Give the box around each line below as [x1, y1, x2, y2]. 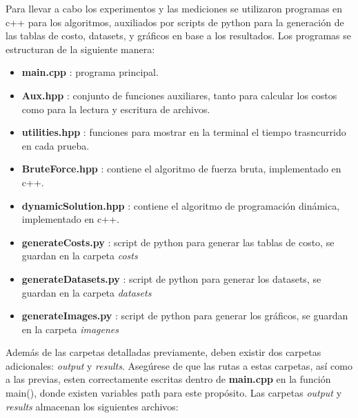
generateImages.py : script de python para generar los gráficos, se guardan [21, 308, 348, 323]
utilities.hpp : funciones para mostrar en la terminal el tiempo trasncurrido [21, 125, 346, 139]
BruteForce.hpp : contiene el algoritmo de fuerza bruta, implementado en [21, 161, 341, 176]
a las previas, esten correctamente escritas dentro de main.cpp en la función [6, 372, 331, 386]
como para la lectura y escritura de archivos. [21, 101, 210, 116]
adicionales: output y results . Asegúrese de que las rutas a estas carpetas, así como [6, 358, 352, 372]
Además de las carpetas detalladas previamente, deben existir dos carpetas [6, 345, 321, 359]
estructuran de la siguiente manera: [6, 41, 155, 56]
